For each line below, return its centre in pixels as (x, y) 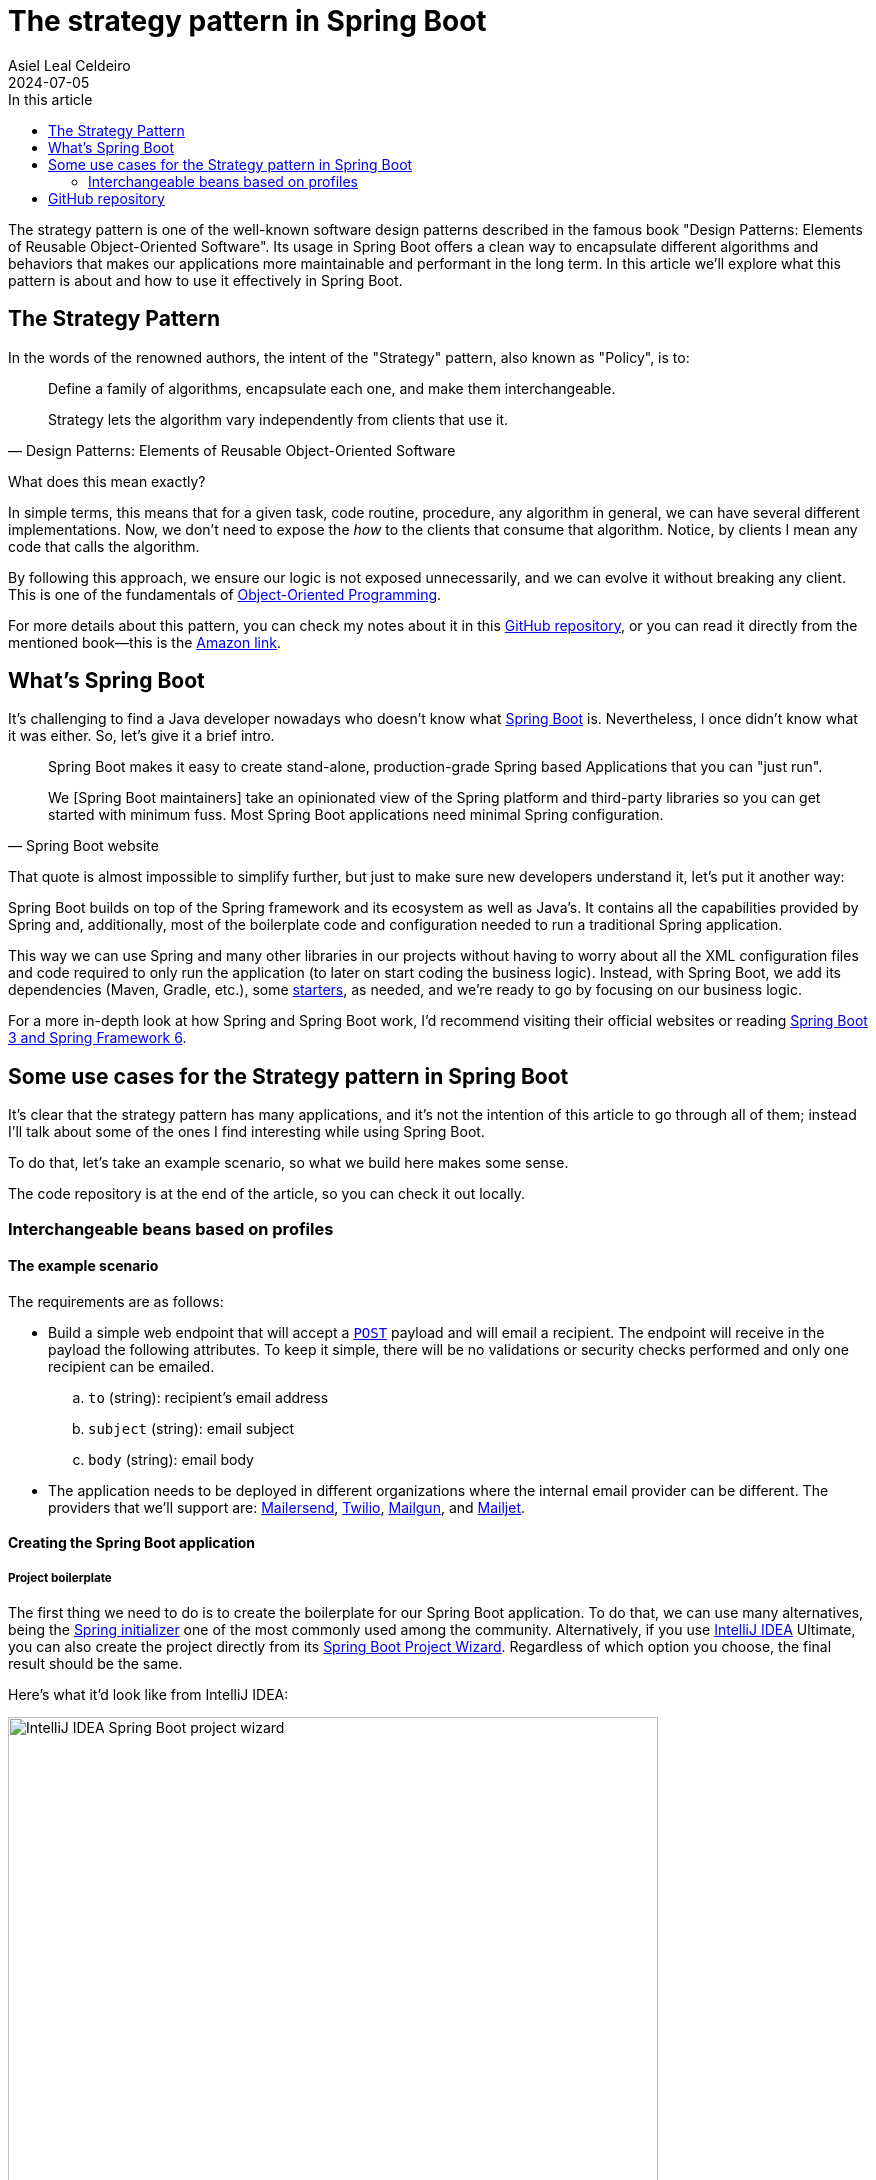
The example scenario (83, 1266)
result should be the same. (95, 1664)
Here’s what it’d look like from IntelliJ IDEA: (148, 1695)
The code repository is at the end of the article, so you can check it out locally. (267, 1194)
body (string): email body (171, 1459)
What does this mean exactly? (107, 481)
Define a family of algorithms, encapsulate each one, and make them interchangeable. (332, 388)
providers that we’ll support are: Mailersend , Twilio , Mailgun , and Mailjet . (287, 1507)
